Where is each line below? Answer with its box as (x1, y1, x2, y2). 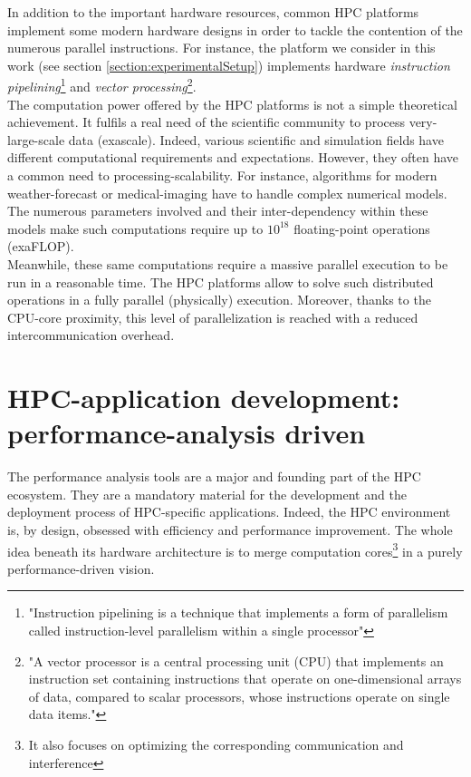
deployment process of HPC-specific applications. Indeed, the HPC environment (7, 502, 451, 521)
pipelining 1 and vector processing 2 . (7, 74, 197, 96)
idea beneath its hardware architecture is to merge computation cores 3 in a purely (7, 539, 463, 560)
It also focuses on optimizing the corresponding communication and (28, 735, 404, 754)
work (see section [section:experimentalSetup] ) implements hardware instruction (7, 55, 450, 74)
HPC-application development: (7, 379, 400, 416)
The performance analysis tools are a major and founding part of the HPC (7, 467, 421, 486)
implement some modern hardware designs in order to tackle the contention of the (7, 20, 463, 39)
